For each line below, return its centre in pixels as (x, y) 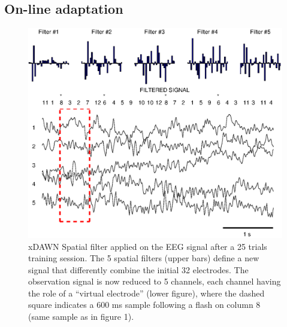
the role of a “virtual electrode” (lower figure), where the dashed (146, 293)
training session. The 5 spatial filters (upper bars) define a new (144, 258)
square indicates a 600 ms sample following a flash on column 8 (144, 305)
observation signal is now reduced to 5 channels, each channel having (155, 281)
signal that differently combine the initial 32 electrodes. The (138, 269)
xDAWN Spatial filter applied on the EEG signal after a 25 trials (148, 246)
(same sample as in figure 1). (81, 317)
